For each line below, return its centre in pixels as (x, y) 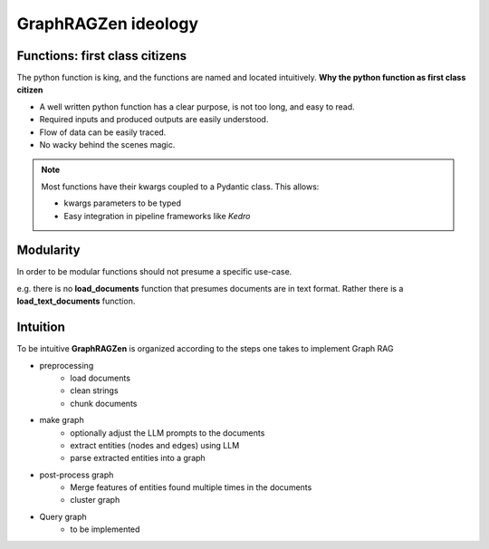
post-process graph (77, 475)
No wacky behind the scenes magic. (107, 145)
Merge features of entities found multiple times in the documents (191, 487)
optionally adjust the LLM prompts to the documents (168, 433)
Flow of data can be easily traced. (103, 132)
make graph (62, 420)
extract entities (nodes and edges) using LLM (155, 445)
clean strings (94, 390)
